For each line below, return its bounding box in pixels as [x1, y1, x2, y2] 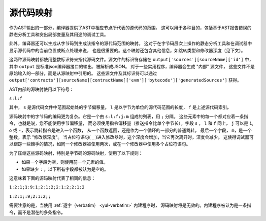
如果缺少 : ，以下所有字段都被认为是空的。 [21, 166, 109, 172]
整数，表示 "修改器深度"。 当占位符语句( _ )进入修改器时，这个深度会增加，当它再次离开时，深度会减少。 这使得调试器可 [9, 134, 254, 140]
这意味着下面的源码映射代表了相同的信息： [9, 175, 96, 181]
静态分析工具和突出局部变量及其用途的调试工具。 [9, 31, 108, 37]
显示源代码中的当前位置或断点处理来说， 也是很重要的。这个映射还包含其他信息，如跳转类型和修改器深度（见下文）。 [9, 47, 246, 53]
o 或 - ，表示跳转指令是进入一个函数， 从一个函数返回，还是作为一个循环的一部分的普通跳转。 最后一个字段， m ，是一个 [9, 127, 252, 133]
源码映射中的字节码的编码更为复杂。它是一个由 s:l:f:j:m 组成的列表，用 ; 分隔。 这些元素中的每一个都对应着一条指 [9, 113, 248, 119]
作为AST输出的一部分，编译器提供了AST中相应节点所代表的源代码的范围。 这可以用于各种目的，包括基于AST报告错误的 [9, 25, 252, 31]
